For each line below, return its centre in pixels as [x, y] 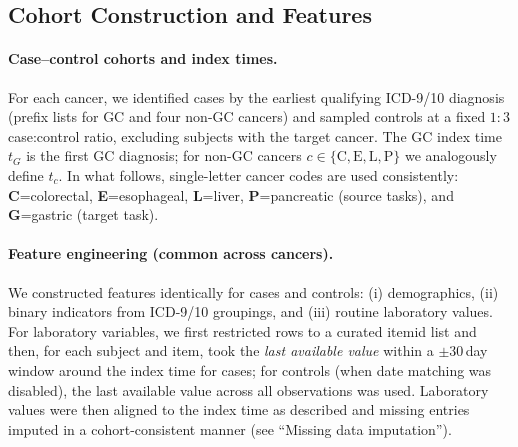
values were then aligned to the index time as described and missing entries [239, 409]
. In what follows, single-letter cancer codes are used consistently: [258, 174]
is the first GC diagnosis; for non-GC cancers [164, 155]
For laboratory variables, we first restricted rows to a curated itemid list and [242, 330]
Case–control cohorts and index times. [143, 58]
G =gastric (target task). [83, 214]
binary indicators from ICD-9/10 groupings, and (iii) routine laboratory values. [250, 311]
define [26, 174]
